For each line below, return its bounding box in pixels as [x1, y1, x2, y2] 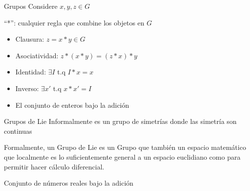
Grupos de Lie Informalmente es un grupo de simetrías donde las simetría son [4, 116, 237, 126]
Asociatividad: [15, 50, 59, 60]
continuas [4, 125, 32, 136]
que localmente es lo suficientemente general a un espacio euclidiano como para [4, 151, 241, 162]
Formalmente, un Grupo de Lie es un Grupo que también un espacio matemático [4, 142, 246, 152]
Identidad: [15, 67, 46, 77]
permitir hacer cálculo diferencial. [4, 161, 104, 171]
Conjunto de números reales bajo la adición [4, 178, 134, 188]
